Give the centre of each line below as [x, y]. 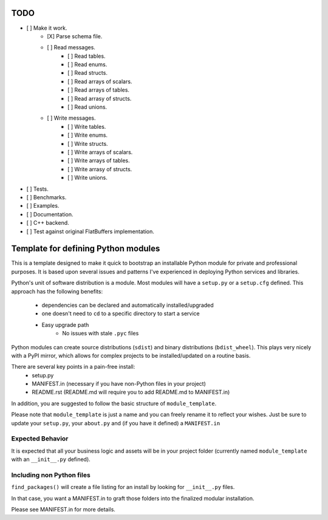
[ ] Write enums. [88, 135]
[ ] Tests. [37, 189]
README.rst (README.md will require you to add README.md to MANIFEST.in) [131, 392]
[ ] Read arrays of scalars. [100, 81]
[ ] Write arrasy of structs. [100, 169]
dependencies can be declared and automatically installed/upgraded [128, 305]
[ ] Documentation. [50, 214]
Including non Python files [51, 475]
